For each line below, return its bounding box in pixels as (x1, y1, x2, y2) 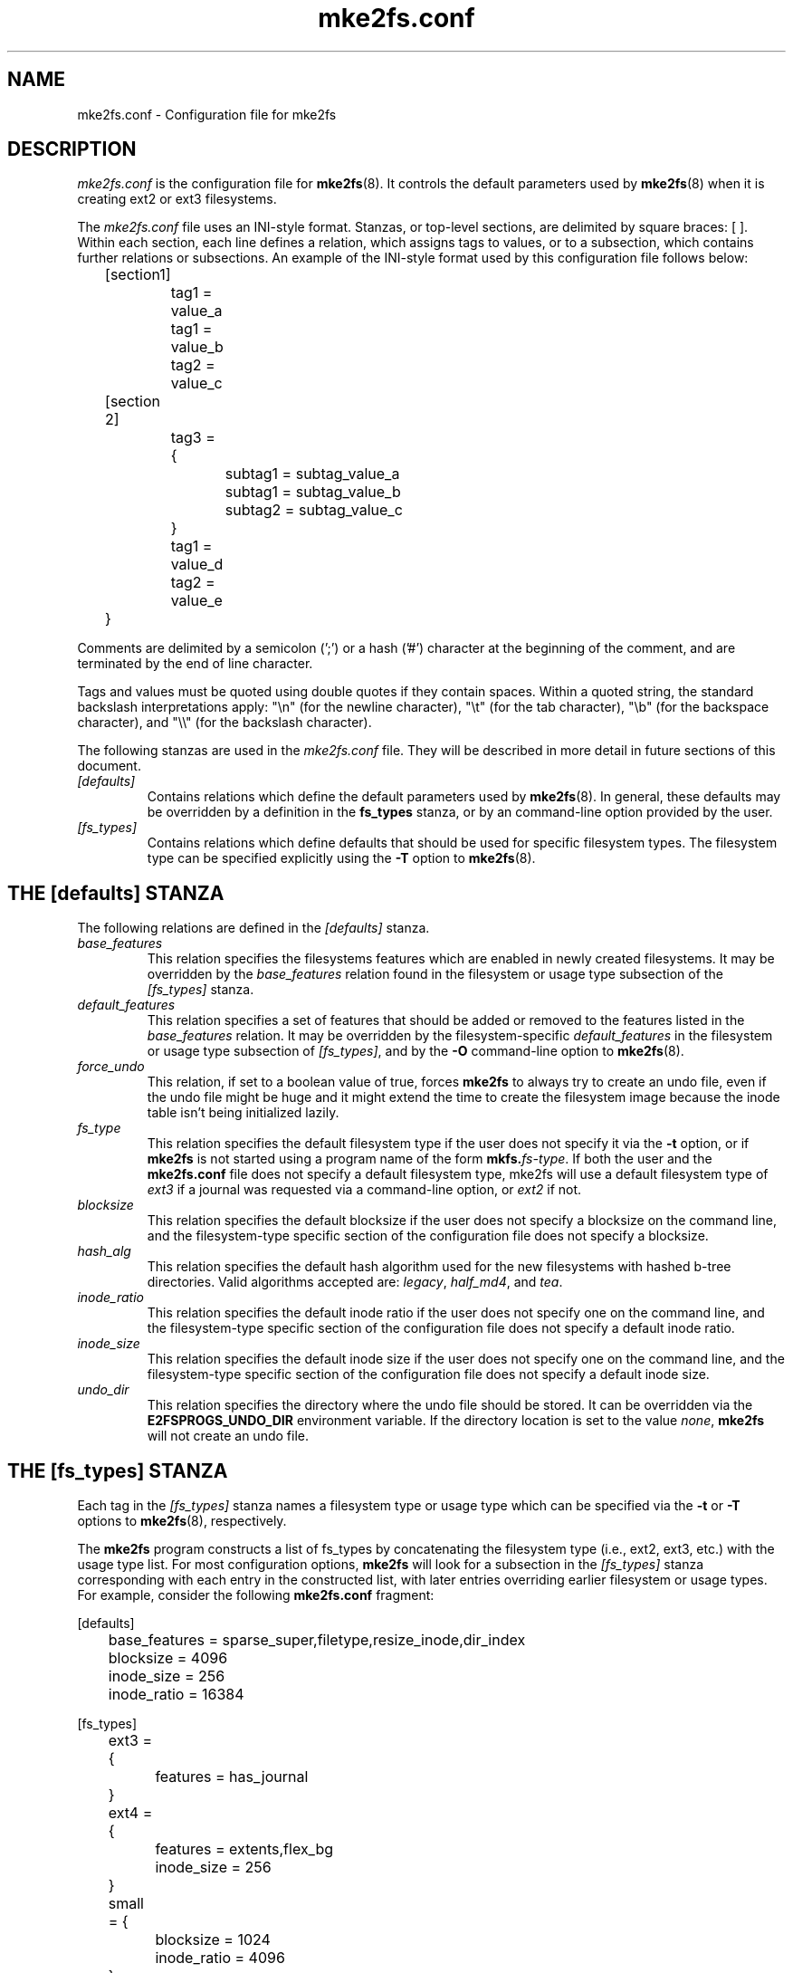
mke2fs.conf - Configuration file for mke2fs (77, 106, 337, 122)
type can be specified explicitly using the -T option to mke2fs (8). (147, 850, 536, 867)
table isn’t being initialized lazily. (147, 1105, 339, 1121)
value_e (170, 591, 223, 610)
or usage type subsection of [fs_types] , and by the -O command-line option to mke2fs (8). (147, 1043, 684, 1059)
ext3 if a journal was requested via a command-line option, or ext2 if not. (147, 1182, 582, 1198)
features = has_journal (155, 1767, 309, 1786)
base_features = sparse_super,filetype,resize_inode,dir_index (108, 1631, 526, 1650)
